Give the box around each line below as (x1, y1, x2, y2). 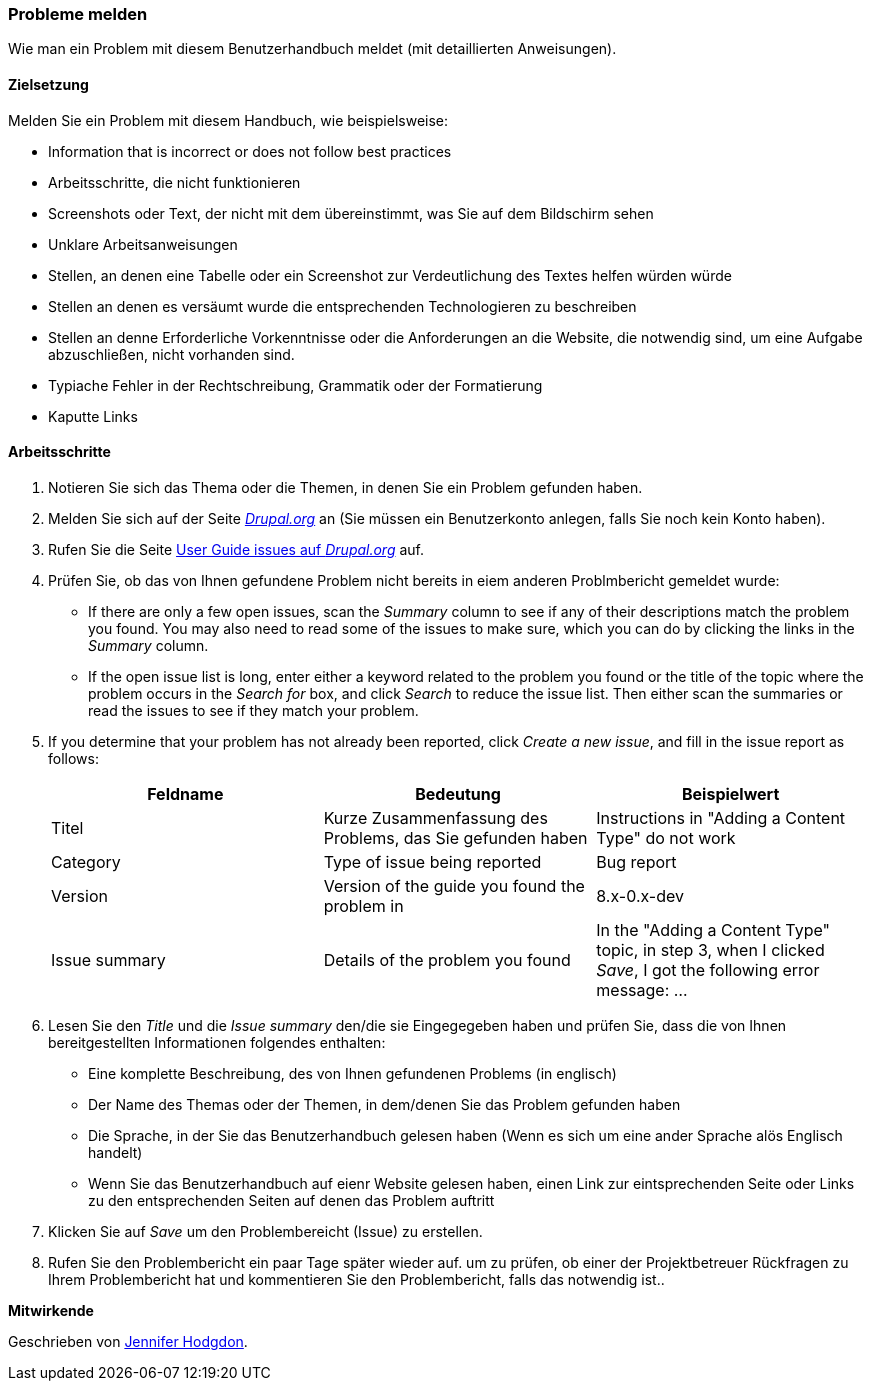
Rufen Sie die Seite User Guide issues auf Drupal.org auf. (48, 540, 424, 558)
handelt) (88, 1143, 143, 1161)
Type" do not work (596, 827, 736, 848)
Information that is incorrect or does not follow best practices (48, 142, 452, 160)
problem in (323, 895, 404, 916)
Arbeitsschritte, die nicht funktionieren (48, 173, 301, 191)
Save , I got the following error (596, 959, 820, 980)
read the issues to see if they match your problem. (88, 701, 419, 719)
